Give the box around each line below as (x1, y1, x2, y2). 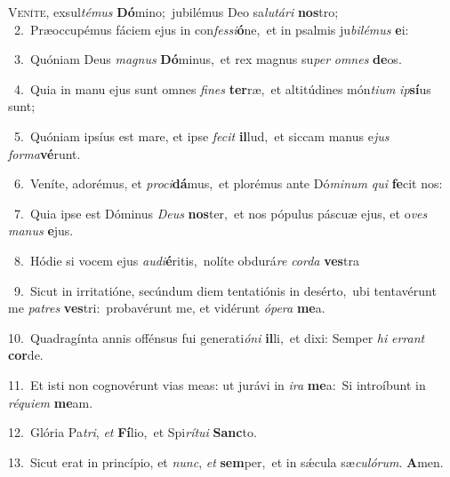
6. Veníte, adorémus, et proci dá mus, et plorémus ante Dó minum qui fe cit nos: (13, 174, 443, 193)
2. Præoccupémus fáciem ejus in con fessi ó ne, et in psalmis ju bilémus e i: (13, 20, 409, 38)
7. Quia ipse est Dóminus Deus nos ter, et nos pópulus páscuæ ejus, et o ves (13, 203, 428, 222)
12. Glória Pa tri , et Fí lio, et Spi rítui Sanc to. (8, 423, 257, 441)
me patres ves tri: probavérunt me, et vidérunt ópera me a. (8, 298, 325, 317)
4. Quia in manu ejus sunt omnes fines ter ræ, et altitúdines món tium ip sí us (13, 79, 431, 98)
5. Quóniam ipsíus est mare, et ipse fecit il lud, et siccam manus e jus (13, 126, 390, 145)
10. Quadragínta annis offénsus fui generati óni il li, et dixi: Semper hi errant (8, 328, 425, 346)
